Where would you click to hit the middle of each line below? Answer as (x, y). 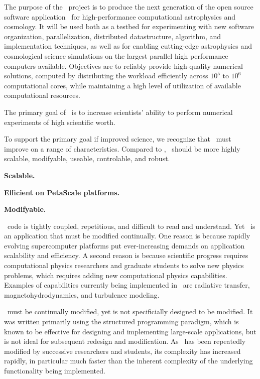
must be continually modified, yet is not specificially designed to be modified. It (130, 311)
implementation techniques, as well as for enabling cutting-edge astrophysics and (128, 46)
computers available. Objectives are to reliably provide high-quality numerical (123, 66)
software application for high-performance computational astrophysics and (120, 16)
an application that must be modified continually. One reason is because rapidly (127, 236)
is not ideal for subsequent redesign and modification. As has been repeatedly (125, 341)
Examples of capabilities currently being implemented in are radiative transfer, (127, 285)
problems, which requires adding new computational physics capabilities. (116, 275)
